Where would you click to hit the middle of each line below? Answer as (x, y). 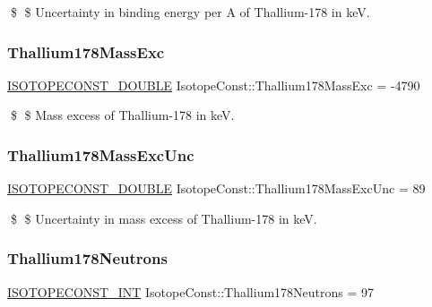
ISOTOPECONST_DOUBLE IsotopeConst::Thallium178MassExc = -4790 (214, 85)
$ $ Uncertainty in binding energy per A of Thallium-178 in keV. (190, 12)
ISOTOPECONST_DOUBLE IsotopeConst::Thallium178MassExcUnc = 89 (216, 188)
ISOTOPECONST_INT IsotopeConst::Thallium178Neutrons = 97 (191, 291)
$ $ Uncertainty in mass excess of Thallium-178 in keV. (164, 218)
